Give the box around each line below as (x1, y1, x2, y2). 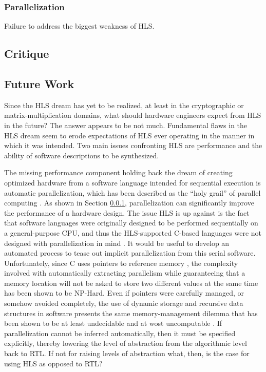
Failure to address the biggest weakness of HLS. (4, 20, 155, 31)
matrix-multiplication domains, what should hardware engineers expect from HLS (4, 110, 261, 120)
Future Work (4, 75, 74, 91)
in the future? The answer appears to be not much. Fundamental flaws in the (4, 119, 248, 130)
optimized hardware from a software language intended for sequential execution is (4, 177, 261, 188)
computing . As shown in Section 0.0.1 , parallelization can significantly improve (4, 197, 254, 208)
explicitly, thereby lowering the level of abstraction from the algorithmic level (4, 338, 247, 348)
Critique (4, 46, 49, 61)
